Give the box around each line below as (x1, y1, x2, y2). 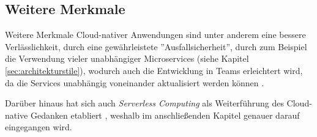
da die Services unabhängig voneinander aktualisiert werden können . (5, 76, 264, 89)
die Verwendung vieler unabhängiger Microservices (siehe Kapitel (5, 52, 249, 65)
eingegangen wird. (5, 120, 72, 133)
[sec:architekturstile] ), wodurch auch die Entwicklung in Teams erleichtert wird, (5, 64, 303, 76)
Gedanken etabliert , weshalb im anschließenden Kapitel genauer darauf (30, 108, 300, 121)
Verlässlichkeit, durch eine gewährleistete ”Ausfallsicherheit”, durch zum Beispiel (5, 40, 307, 53)
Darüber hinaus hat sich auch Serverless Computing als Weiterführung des (5, 97, 284, 109)
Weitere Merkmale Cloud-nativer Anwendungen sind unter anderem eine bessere (5, 28, 306, 41)
